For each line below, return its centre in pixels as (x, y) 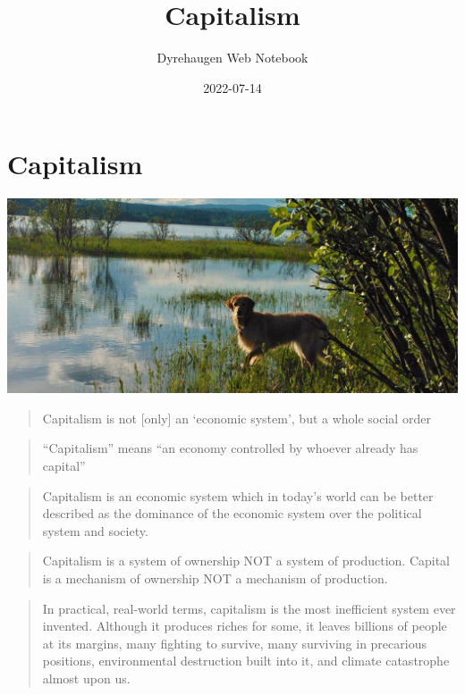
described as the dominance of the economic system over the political (232, 513)
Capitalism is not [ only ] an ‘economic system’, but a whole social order (237, 418)
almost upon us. (86, 678)
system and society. (95, 530)
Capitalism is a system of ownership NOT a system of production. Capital (246, 561)
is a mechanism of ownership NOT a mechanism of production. (215, 578)
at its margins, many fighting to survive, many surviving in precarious (234, 643)
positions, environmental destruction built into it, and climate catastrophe (246, 661)
